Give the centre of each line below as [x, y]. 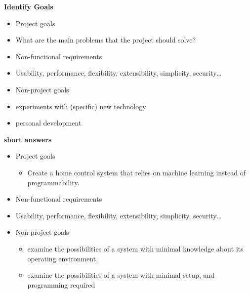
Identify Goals [29, 6]
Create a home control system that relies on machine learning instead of [137, 172]
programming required [61, 284]
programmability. [53, 182]
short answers [28, 139]
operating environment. [63, 258]
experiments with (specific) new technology [81, 106]
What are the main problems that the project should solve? [106, 40]
